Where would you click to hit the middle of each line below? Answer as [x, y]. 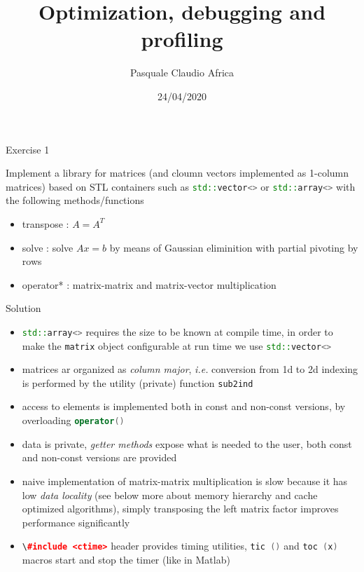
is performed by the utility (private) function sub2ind [138, 382]
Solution [23, 308]
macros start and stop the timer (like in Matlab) [126, 559]
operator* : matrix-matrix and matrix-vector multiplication [149, 284]
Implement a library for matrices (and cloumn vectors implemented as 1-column [177, 173]
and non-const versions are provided [99, 457]
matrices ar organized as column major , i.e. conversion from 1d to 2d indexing [190, 369]
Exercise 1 [28, 149]
